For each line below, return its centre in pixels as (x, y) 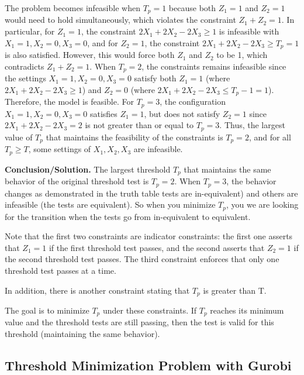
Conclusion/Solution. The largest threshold (88, 169)
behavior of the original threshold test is (77, 181)
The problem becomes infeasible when (72, 8)
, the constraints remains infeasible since (214, 66)
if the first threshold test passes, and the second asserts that (157, 247)
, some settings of (60, 149)
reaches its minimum (247, 310)
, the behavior (251, 181)
